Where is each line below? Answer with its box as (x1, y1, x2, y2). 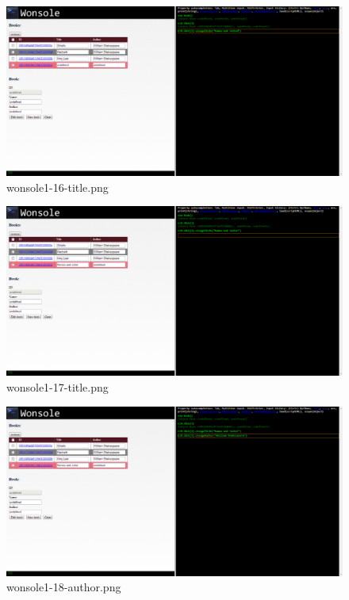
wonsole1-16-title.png (6, 178, 109, 195)
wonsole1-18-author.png (6, 579, 121, 595)
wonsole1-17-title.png (6, 378, 109, 395)
